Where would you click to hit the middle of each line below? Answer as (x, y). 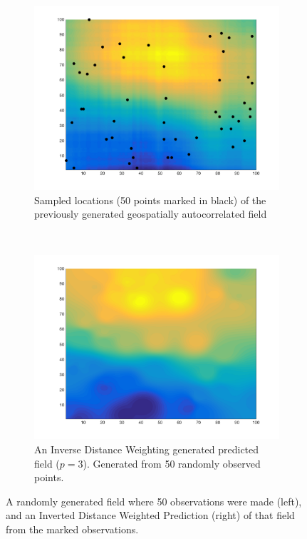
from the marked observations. (72, 529)
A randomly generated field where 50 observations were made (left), (154, 501)
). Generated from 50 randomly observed (172, 463)
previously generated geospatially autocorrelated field (151, 214)
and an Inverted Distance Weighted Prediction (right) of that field (150, 515)
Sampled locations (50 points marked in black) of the (150, 200)
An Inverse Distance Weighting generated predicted (147, 449)
